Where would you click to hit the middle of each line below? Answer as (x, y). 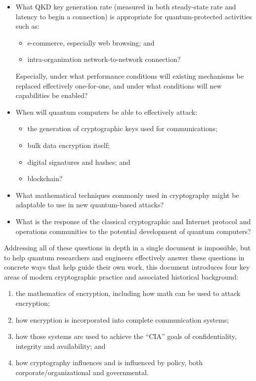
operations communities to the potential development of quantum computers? (133, 231)
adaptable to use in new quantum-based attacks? (90, 205)
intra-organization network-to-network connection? (104, 59)
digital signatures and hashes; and (79, 162)
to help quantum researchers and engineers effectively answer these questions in (124, 257)
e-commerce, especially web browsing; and (91, 42)
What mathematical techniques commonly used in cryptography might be (127, 195)
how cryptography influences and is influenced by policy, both (109, 362)
